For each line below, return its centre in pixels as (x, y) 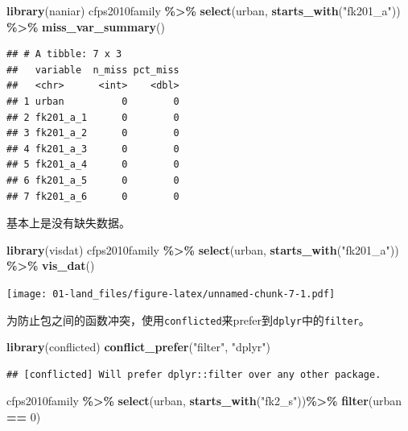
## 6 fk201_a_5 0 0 (93, 180)
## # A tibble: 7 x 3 (64, 54)
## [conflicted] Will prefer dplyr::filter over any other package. (194, 374)
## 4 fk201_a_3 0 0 (93, 149)
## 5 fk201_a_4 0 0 (93, 165)
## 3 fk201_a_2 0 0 (93, 133)
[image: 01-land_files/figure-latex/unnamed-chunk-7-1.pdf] (171, 294)
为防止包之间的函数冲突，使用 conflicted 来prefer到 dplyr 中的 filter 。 (188, 319)
